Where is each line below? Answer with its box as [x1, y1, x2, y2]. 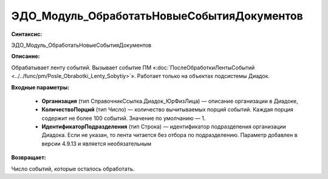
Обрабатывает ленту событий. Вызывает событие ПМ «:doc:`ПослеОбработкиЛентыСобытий [11, 64, 255, 71]
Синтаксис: [11, 30, 43, 38]
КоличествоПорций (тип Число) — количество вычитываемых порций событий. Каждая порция [41, 106, 294, 113]
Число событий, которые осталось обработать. [11, 165, 135, 172]
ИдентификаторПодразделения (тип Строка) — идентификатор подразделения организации [41, 123, 287, 130]
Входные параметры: [11, 83, 70, 91]
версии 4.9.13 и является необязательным [41, 140, 152, 147]
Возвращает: [11, 154, 46, 161]
